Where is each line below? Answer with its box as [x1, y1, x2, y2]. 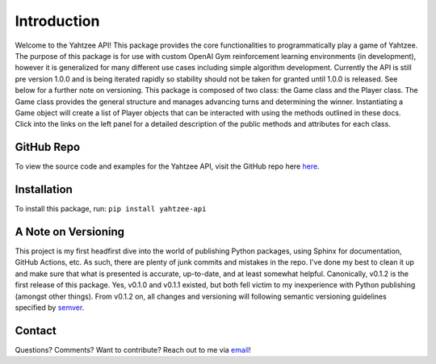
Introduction [15, 12, 100, 30]
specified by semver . [15, 303, 85, 312]
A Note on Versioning [15, 224, 125, 238]
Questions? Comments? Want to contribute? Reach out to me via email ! [15, 345, 251, 354]
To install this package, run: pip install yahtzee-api [15, 204, 207, 214]
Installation [15, 182, 73, 196]
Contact [15, 324, 57, 337]
